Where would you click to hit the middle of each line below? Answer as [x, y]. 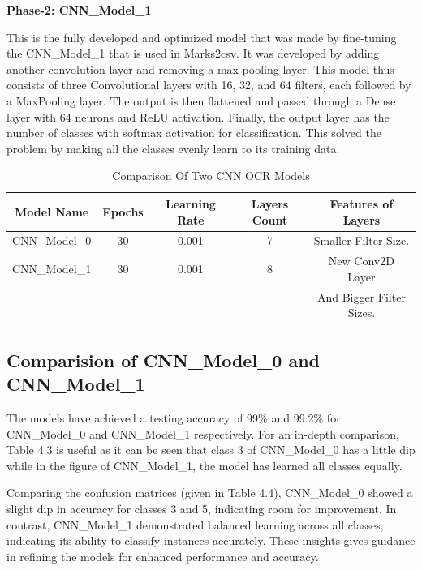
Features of [362, 203]
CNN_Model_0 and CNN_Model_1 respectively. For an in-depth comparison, [203, 433]
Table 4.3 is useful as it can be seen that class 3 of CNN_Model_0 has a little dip [211, 450]
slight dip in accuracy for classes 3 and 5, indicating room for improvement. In [202, 508]
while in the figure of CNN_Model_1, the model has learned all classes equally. [205, 465]
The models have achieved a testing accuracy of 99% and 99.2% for [174, 417]
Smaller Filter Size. [362, 240]
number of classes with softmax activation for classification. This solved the [194, 133]
